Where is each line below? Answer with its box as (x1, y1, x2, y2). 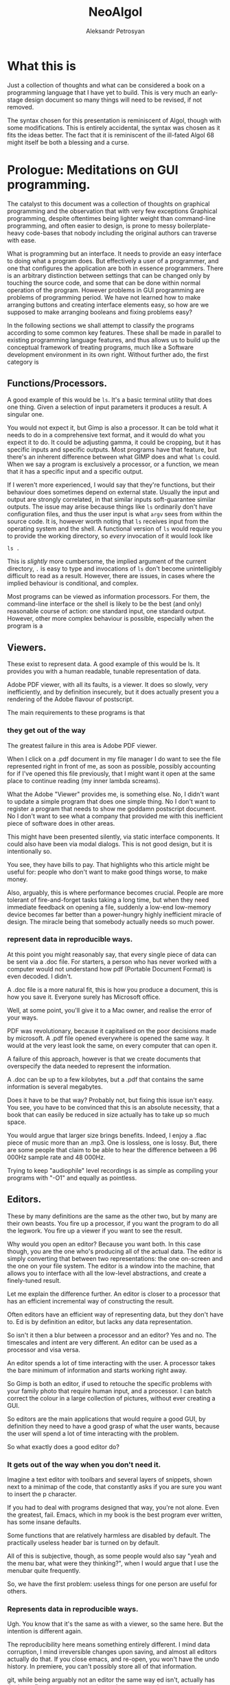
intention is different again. (7, 1627, 83, 1636)
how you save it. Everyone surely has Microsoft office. (7, 993, 161, 1001)
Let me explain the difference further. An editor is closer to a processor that (7, 1290, 220, 1298)
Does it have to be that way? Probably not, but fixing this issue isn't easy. (7, 1096, 214, 1104)
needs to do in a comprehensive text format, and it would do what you (7, 431, 205, 439)
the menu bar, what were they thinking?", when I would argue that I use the (7, 1559, 219, 1567)
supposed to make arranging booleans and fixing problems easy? (7, 307, 193, 316)
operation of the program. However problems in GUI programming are (7, 286, 205, 294)
